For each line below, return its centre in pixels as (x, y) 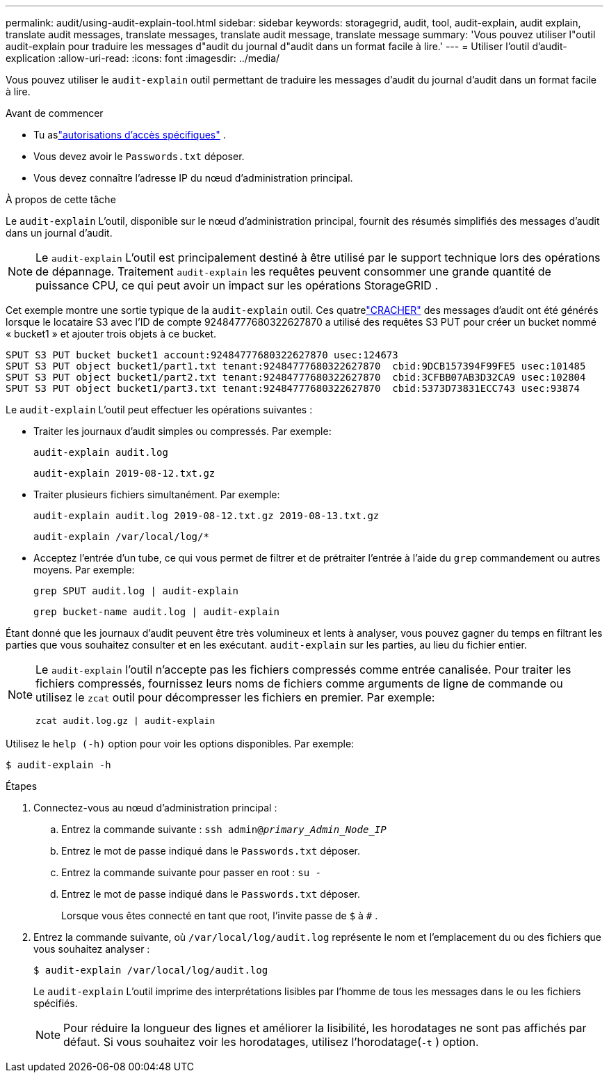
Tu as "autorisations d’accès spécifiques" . (130, 135)
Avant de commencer (55, 113)
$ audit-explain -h (58, 765)
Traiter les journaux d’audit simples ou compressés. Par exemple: (182, 431)
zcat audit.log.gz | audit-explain (125, 721)
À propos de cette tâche (61, 199)
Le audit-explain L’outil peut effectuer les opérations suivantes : (159, 410)
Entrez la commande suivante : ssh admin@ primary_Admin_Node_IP (224, 829)
